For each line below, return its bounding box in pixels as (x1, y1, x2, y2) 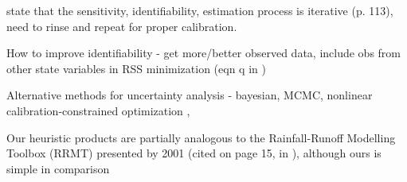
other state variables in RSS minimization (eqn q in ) (6, 60, 266, 76)
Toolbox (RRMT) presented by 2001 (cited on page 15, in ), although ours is (6, 145, 382, 161)
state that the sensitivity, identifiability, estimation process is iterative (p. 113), (6, 2, 393, 18)
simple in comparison (6, 160, 110, 176)
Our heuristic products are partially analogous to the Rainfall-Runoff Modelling (6, 129, 396, 145)
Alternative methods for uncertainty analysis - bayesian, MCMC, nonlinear (6, 87, 373, 103)
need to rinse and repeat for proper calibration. (6, 17, 237, 34)
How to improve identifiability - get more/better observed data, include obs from (6, 45, 401, 61)
